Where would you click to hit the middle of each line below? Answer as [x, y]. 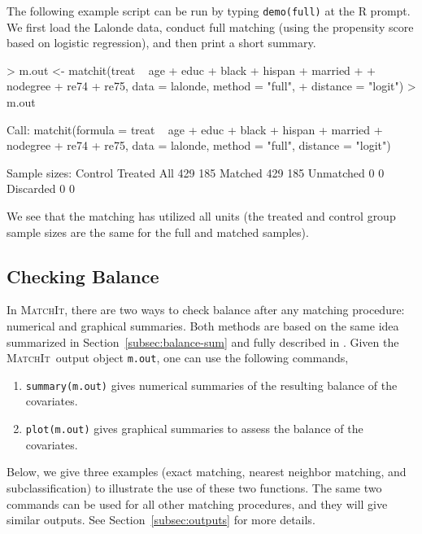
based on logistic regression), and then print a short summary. [161, 43]
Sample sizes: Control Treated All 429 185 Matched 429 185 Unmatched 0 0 [196, 172]
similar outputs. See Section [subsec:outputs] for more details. [161, 520]
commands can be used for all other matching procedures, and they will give [197, 503]
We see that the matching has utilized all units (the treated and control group [201, 216]
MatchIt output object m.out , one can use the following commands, [178, 358]
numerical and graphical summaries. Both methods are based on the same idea [203, 325]
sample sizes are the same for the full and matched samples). [158, 232]
